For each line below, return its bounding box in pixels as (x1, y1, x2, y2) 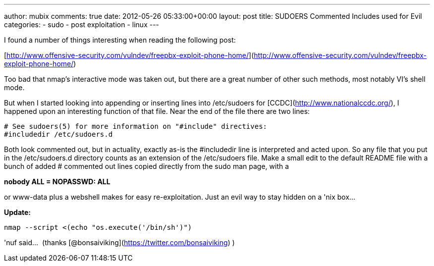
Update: (4, 208, 31, 216)
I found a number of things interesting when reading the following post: (4, 36, 236, 44)
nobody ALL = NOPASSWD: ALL (4, 177, 110, 186)
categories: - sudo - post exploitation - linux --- (4, 20, 160, 29)
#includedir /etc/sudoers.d (4, 130, 113, 138)
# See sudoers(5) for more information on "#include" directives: (4, 122, 268, 130)
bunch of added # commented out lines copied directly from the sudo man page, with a (4, 162, 289, 170)
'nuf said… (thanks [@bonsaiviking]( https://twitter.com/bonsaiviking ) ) (4, 238, 235, 247)
